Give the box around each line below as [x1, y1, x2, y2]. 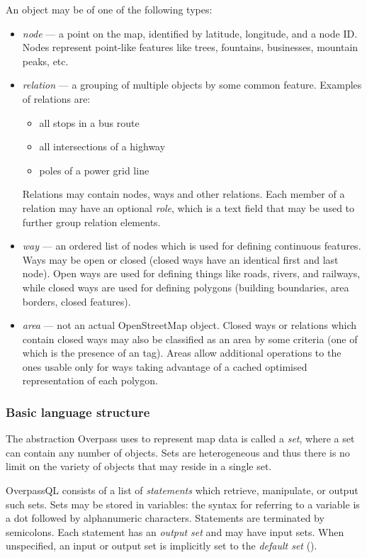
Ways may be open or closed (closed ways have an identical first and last [22, 252, 339, 267]
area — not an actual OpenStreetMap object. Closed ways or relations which [22, 318, 357, 333]
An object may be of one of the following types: [6, 2, 213, 16]
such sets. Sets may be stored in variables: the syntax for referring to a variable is [6, 496, 360, 511]
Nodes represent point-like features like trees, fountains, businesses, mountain [22, 40, 358, 55]
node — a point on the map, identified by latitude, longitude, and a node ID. [22, 26, 358, 40]
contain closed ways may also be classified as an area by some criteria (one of [22, 331, 358, 346]
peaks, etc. [22, 53, 69, 68]
